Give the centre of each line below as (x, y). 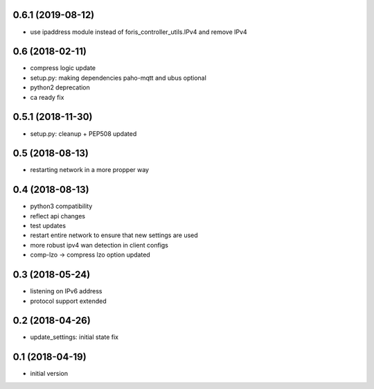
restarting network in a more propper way (89, 170)
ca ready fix (47, 97)
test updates (48, 226)
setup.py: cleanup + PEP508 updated (83, 133)
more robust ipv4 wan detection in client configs (99, 245)
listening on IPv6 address (66, 291)
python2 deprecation (60, 87)
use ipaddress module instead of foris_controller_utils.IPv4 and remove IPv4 (139, 32)
